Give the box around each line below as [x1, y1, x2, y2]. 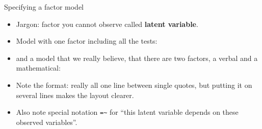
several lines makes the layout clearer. [16, 89, 134, 100]
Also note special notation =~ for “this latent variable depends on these [16, 107, 239, 117]
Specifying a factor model [4, 2, 84, 12]
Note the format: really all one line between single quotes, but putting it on [16, 79, 252, 90]
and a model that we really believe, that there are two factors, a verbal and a [16, 52, 258, 63]
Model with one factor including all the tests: [16, 36, 158, 46]
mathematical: [16, 62, 61, 73]
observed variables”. [16, 116, 77, 127]
